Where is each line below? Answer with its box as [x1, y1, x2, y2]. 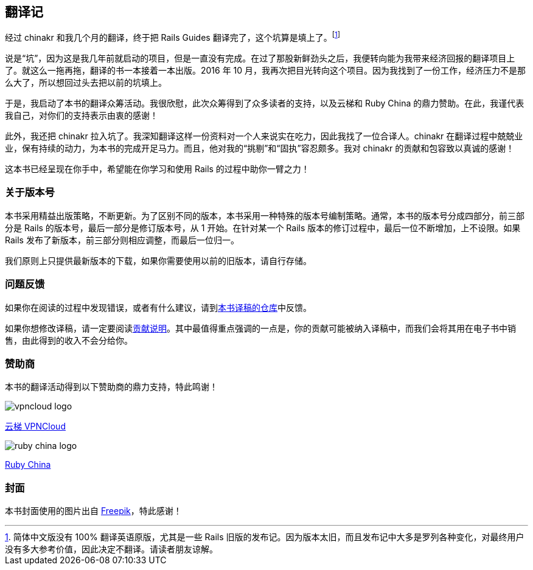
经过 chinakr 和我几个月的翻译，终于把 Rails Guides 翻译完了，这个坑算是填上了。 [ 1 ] [5, 30, 340, 43]
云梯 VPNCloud [5, 421, 66, 432]
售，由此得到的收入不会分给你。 [5, 335, 133, 346]
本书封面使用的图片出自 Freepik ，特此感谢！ [5, 506, 182, 516]
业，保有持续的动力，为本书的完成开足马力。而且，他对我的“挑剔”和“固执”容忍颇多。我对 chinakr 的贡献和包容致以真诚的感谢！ [5, 143, 515, 154]
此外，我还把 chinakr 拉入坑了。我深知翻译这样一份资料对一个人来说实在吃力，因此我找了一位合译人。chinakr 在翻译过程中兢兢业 [5, 131, 523, 142]
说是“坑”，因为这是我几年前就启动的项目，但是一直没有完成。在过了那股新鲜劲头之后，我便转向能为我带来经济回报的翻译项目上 [5, 53, 515, 64]
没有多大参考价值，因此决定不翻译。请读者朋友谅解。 [5, 544, 218, 555]
